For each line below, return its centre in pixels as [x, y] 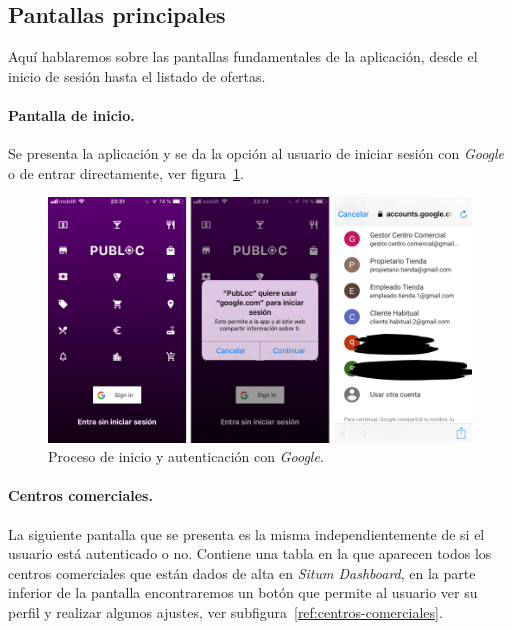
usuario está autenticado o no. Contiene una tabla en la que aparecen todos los [250, 553]
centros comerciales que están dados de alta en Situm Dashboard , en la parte [242, 572]
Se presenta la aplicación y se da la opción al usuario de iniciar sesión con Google [256, 153]
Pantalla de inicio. [71, 114]
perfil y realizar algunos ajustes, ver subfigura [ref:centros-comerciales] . [225, 611]
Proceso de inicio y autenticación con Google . [186, 456]
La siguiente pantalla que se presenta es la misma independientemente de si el [246, 533]
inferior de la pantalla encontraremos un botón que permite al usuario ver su [243, 592]
